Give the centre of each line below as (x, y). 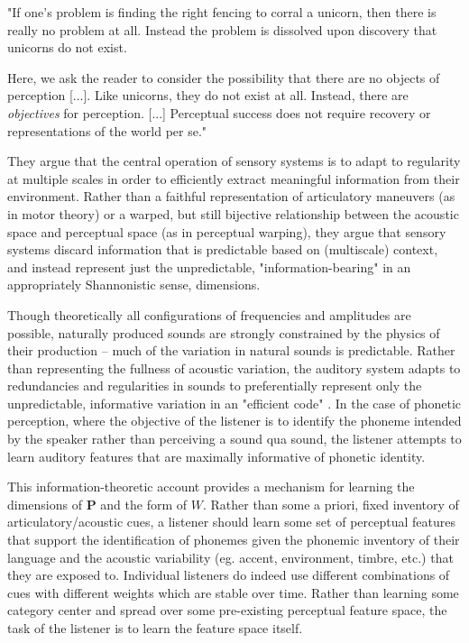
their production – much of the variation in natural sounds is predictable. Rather (231, 350)
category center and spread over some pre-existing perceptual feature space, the (227, 610)
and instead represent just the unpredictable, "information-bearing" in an (209, 266)
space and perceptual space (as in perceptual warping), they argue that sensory (227, 231)
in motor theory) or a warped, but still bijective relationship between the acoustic (233, 213)
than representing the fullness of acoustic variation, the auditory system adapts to (234, 367)
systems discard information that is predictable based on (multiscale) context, (223, 249)
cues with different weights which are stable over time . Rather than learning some (233, 592)
